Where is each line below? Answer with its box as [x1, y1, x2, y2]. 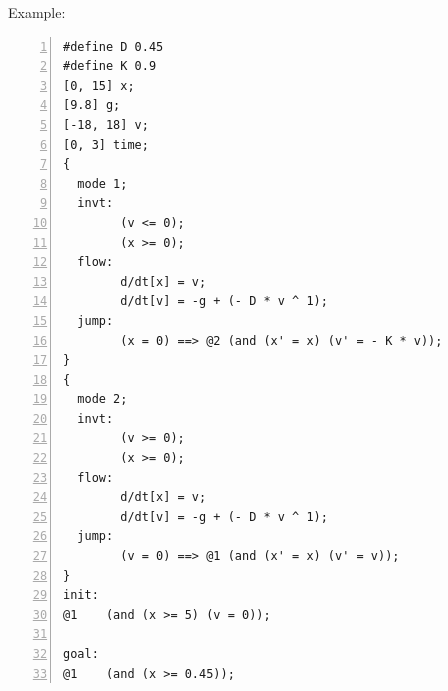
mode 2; [77, 392, 128, 407]
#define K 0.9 [63, 59, 157, 74]
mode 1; [77, 176, 128, 191]
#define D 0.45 [63, 39, 164, 54]
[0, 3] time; [63, 137, 149, 152]
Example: [8, 2, 66, 22]
